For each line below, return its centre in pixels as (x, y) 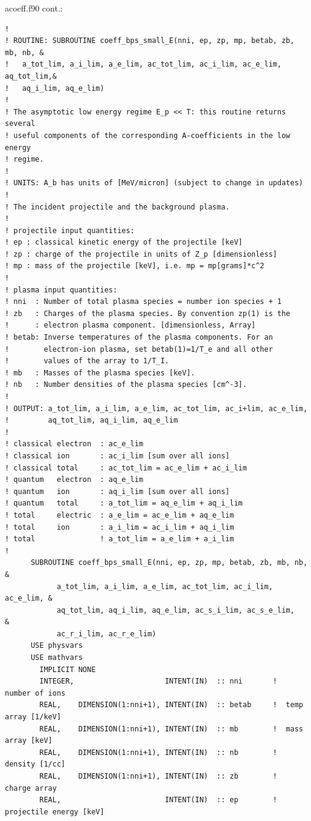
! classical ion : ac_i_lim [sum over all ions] (117, 456)
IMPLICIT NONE (68, 669)
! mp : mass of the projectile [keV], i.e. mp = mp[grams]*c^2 (135, 266)
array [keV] (29, 741)
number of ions (35, 693)
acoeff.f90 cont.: (34, 8)
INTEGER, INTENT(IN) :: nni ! (159, 681)
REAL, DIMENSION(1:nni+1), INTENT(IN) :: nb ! (159, 752)
